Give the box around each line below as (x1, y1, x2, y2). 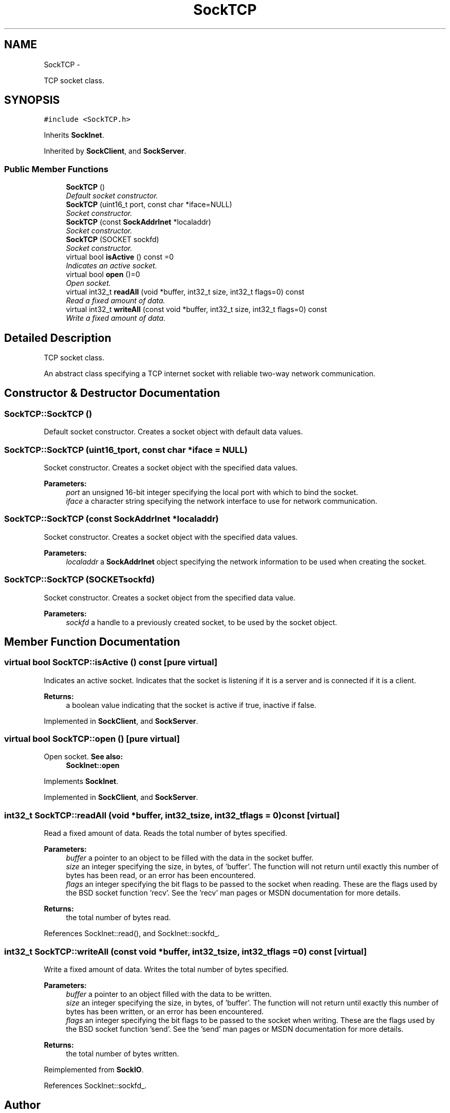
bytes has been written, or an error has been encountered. (66, 1007, 264, 1016)
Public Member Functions (4, 163, 108, 174)
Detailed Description (4, 331, 111, 344)
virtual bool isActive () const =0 (66, 252, 174, 262)
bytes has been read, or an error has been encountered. (66, 871, 256, 880)
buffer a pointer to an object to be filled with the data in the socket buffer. (66, 853, 314, 863)
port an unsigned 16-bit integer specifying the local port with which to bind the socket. (66, 488, 359, 497)
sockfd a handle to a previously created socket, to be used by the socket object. (66, 617, 338, 627)
